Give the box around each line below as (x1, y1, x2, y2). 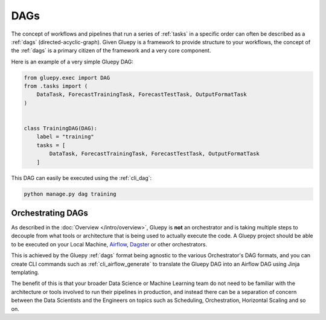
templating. (11, 269, 39, 276)
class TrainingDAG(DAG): (24, 125, 98, 132)
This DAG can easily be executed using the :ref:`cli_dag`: (11, 174, 152, 181)
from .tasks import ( (24, 83, 88, 90)
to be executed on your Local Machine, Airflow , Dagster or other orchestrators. (11, 240, 208, 248)
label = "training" (36, 133, 95, 140)
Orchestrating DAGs (11, 208, 89, 218)
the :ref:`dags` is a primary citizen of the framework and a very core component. (11, 47, 211, 54)
